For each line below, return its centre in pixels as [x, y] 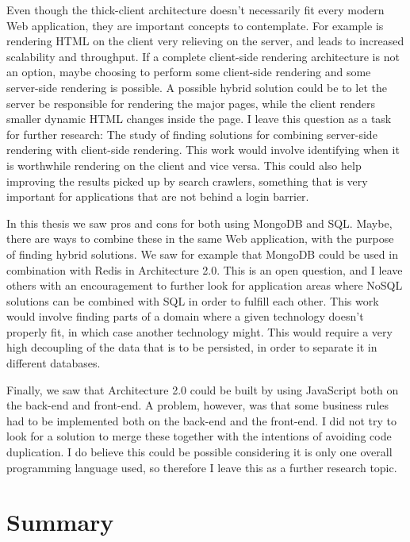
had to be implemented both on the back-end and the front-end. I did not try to [202, 420]
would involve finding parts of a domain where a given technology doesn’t [185, 316]
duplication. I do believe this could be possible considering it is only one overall [199, 452]
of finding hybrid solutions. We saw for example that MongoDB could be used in [202, 254]
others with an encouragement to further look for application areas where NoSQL [205, 285]
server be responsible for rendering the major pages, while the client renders [191, 103]
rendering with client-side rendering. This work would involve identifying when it [203, 150]
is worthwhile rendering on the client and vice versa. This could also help [184, 165]
